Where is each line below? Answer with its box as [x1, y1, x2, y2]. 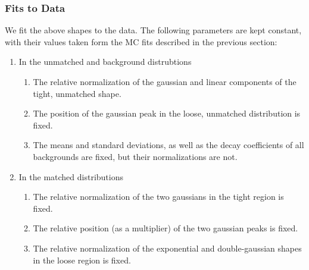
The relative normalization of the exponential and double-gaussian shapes [33, 241, 302, 254]
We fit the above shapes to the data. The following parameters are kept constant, [5, 24, 302, 36]
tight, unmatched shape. [33, 87, 121, 99]
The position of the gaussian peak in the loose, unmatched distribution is [33, 107, 301, 120]
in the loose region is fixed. [33, 253, 131, 266]
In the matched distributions [18, 170, 124, 183]
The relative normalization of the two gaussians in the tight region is [33, 190, 284, 203]
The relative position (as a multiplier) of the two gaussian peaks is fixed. [33, 222, 298, 234]
